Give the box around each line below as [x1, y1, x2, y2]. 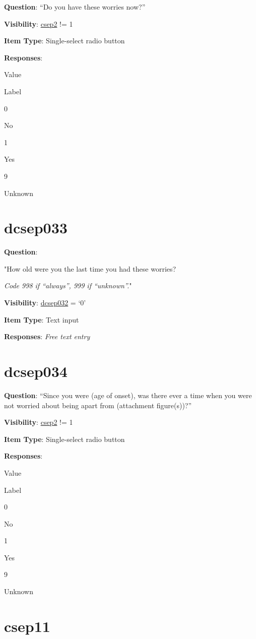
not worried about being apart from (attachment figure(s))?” [4, 400, 192, 410]
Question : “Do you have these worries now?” [4, 2, 146, 12]
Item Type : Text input [4, 314, 79, 325]
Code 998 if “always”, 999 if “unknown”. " [4, 280, 132, 291]
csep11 [4, 615, 50, 636]
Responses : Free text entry [4, 331, 90, 342]
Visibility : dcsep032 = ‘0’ [4, 297, 86, 308]
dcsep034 [4, 361, 68, 381]
